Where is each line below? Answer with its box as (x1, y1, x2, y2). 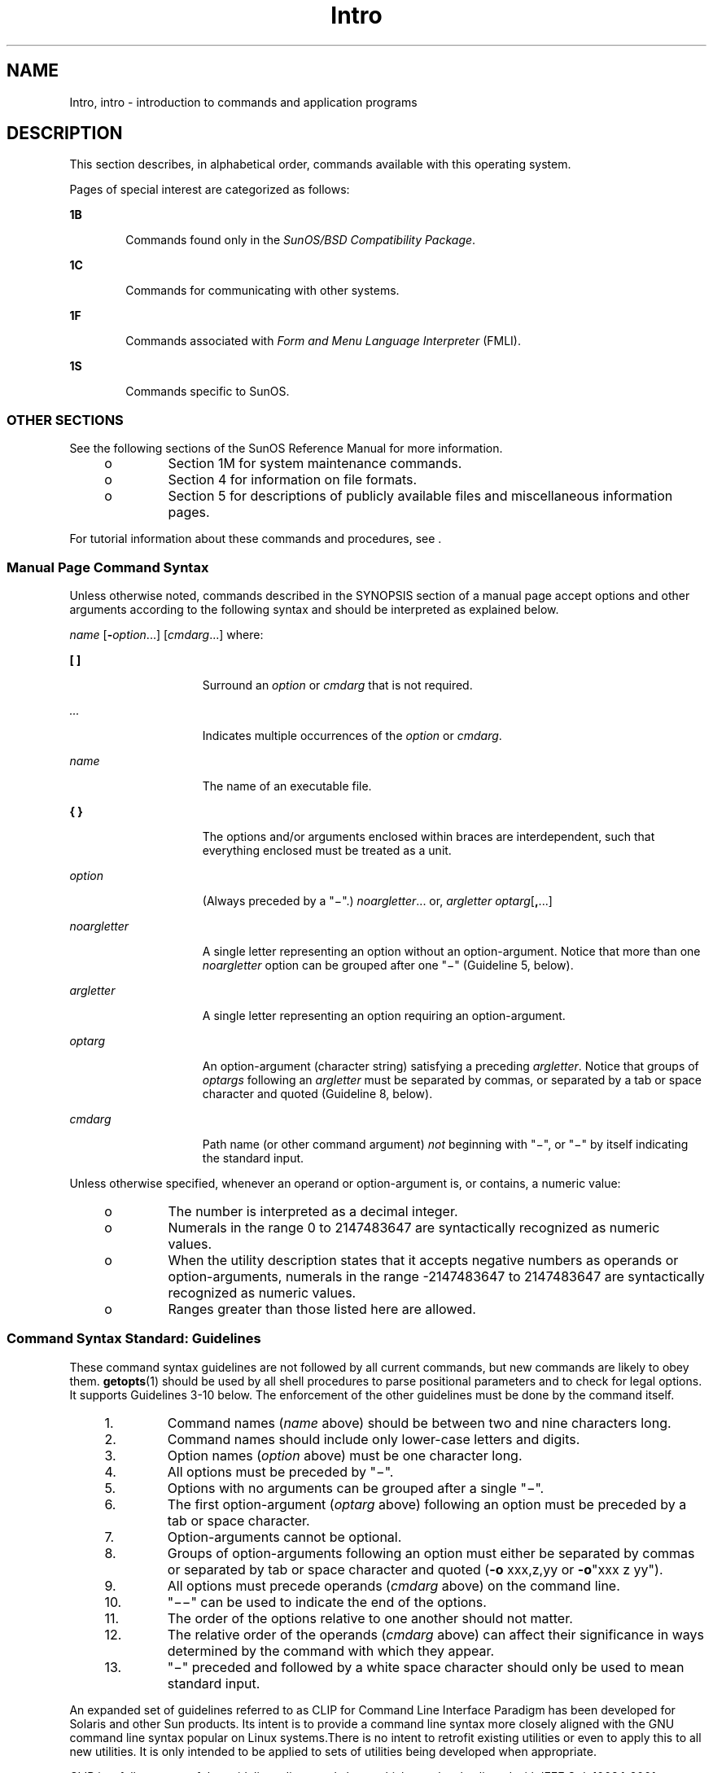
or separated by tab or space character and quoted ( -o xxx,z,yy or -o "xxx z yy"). (167, 1561, 663, 1578)
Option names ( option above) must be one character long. (167, 1447, 523, 1464)
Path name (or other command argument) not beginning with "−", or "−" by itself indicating (202, 1136, 689, 1151)
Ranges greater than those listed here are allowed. (168, 1300, 476, 1317)
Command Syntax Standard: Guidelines (7, 1330, 261, 1347)
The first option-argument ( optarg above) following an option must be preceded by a (167, 1495, 687, 1513)
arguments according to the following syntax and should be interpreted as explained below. (69, 602, 559, 616)
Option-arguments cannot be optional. (167, 1528, 402, 1545)
